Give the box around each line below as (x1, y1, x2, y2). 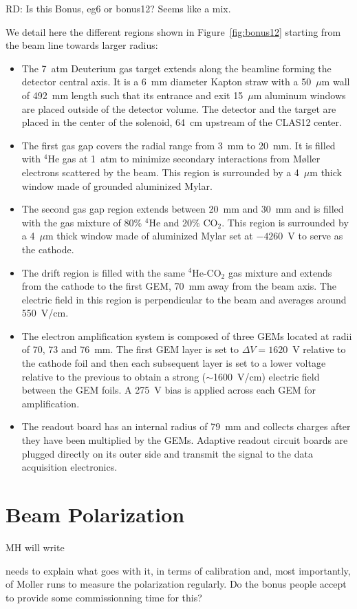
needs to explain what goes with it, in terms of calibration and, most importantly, (6, 563, 351, 577)
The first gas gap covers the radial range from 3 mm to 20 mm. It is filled (21, 138, 336, 152)
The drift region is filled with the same (21, 265, 185, 279)
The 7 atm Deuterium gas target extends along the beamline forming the (21, 61, 332, 75)
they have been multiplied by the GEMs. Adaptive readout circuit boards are (21, 433, 348, 447)
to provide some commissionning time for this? (6, 590, 202, 604)
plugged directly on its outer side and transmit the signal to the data (21, 446, 313, 460)
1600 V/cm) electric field (213, 369, 320, 383)
